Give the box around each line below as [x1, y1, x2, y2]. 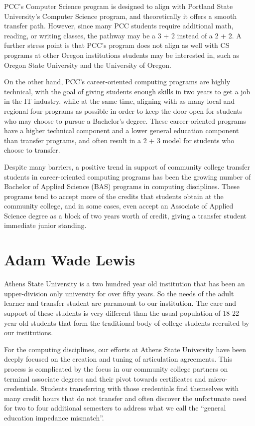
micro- [208, 373, 228, 384]
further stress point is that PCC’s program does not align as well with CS [4, 40, 230, 50]
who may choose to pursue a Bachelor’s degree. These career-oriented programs [4, 115, 246, 126]
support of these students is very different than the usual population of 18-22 [4, 307, 239, 318]
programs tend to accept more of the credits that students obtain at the [4, 191, 224, 201]
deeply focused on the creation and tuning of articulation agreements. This [4, 354, 233, 364]
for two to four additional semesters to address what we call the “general [4, 403, 226, 413]
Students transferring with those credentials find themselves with [40, 383, 239, 394]
